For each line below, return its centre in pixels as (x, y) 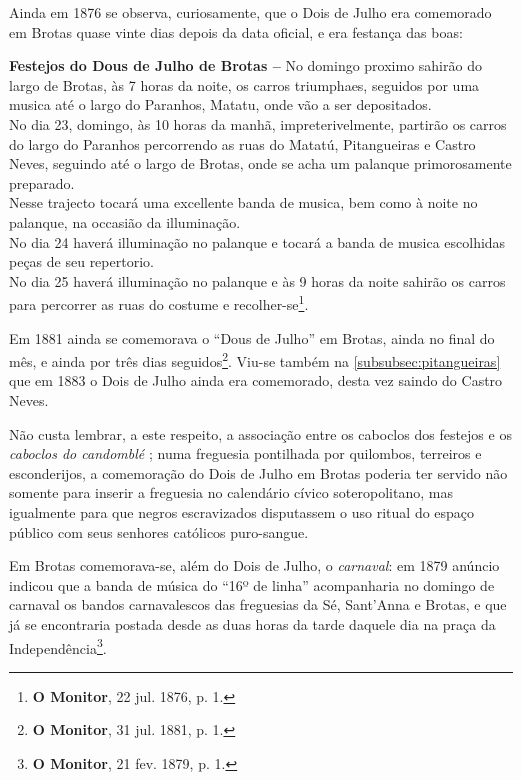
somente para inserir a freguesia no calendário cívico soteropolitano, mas (231, 492)
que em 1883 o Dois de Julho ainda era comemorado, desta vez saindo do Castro (256, 380)
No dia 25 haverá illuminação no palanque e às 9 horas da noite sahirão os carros (257, 280)
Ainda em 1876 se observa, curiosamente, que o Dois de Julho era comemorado (250, 12)
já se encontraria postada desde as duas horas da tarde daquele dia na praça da (252, 623)
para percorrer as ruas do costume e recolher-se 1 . (159, 302)
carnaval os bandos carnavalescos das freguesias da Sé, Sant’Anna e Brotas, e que (258, 604)
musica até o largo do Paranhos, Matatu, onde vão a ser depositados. (220, 104)
